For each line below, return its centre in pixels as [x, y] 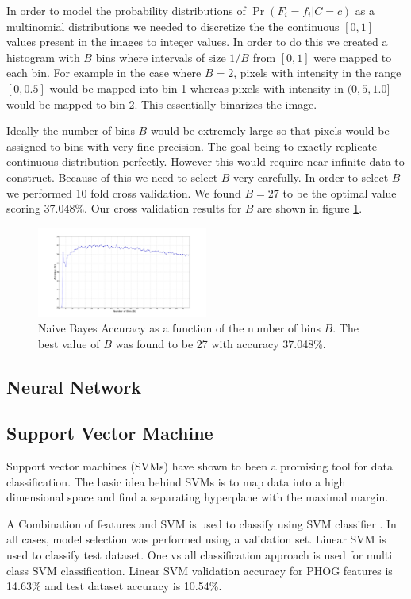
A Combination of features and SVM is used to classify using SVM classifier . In [202, 523]
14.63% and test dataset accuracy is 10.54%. [114, 586]
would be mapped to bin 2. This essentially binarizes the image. [162, 104]
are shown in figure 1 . [310, 208]
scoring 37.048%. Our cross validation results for [124, 208]
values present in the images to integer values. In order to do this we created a [197, 42]
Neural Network [74, 386]
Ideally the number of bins [71, 131]
